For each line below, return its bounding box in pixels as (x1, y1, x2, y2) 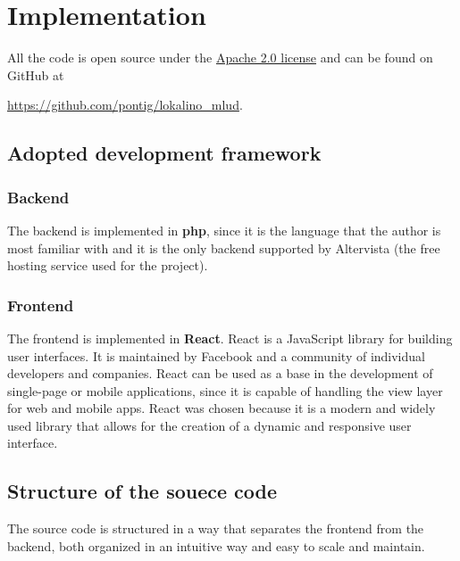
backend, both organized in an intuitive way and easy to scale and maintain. (7, 536, 425, 555)
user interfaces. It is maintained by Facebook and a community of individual (7, 346, 425, 365)
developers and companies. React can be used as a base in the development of (7, 364, 433, 383)
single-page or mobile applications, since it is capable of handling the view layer (7, 381, 443, 400)
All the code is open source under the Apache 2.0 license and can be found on (7, 48, 433, 67)
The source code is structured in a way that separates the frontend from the (7, 519, 424, 538)
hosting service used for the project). (7, 256, 208, 275)
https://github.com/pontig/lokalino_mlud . (7, 95, 243, 114)
